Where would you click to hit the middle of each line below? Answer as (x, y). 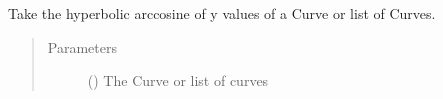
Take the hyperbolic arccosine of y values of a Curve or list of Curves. (222, 13)
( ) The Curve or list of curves (178, 80)
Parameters (82, 46)
